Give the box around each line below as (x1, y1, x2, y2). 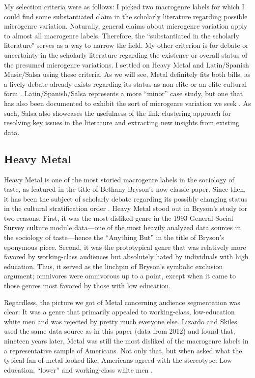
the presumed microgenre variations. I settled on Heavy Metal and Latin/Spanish (4, 59, 249, 69)
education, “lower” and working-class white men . (4, 364, 153, 375)
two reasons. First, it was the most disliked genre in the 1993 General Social (4, 212, 233, 223)
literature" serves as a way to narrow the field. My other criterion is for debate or (4, 40, 249, 50)
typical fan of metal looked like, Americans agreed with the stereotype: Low (4, 355, 232, 365)
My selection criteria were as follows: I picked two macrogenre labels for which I (4, 1, 245, 11)
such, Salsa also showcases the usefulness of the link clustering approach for (4, 107, 231, 118)
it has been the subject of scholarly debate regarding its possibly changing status (4, 193, 248, 204)
